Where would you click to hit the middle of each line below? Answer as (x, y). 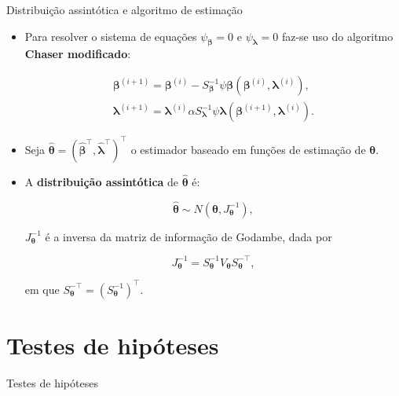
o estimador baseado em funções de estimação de (248, 149)
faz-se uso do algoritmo (337, 36)
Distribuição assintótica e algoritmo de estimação (124, 9)
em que (42, 289)
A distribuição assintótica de (102, 181)
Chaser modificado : (78, 54)
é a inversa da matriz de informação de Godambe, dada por (189, 236)
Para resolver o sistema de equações (111, 36)
